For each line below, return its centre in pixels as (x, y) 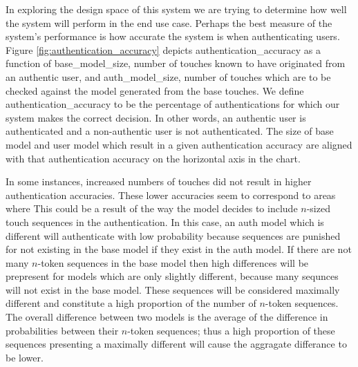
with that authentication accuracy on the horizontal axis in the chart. (153, 158)
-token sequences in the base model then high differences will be (173, 262)
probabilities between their (62, 330)
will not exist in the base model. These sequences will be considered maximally (173, 289)
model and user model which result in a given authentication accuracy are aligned (179, 144)
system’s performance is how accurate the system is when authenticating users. (173, 36)
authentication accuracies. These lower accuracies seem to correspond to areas (171, 195)
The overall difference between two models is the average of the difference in (167, 317)
